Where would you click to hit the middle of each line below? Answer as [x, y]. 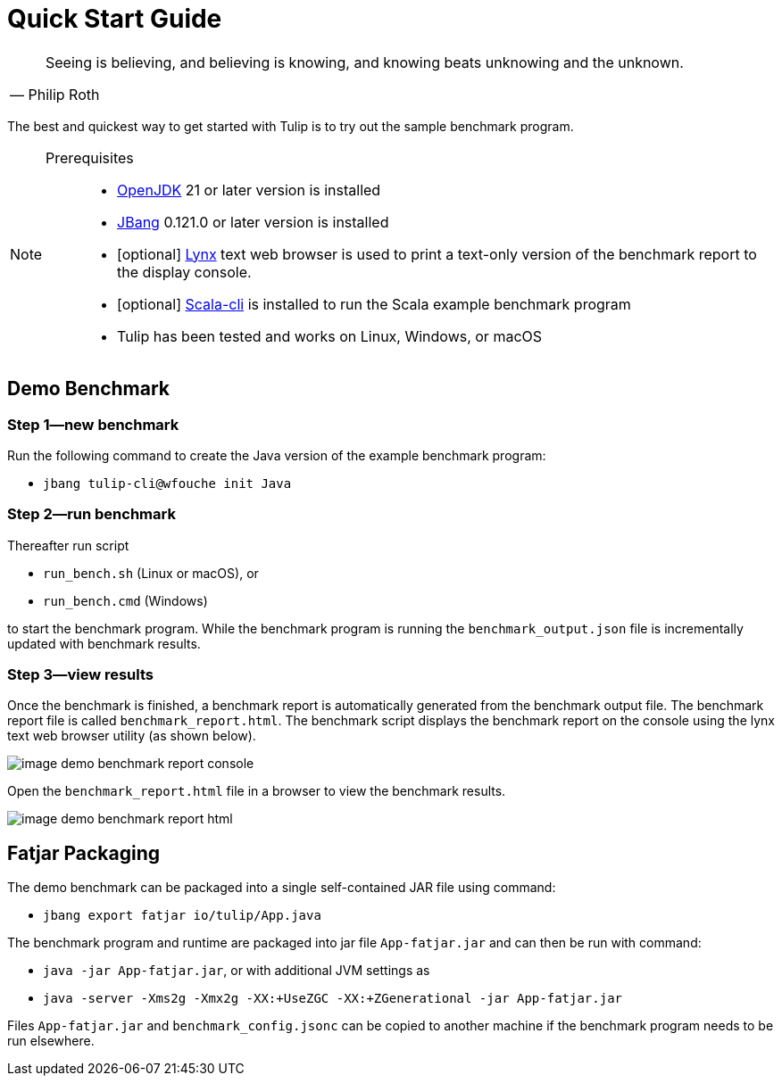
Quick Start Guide [115, 19]
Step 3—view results [81, 675]
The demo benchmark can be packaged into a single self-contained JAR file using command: [282, 888]
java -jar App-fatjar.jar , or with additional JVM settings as [237, 971]
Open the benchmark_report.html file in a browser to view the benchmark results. [257, 791]
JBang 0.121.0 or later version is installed [253, 222]
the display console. [184, 272]
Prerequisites [90, 157]
